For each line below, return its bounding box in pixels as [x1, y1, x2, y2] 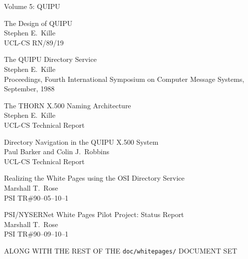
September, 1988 [4, 83, 55, 94]
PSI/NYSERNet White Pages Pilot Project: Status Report [4, 209, 184, 220]
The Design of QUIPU [4, 17, 72, 28]
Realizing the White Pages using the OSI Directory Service [4, 173, 185, 183]
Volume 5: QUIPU [4, 1, 60, 11]
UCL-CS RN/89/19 [4, 37, 64, 47]
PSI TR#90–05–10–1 [4, 192, 69, 203]
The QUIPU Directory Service [4, 54, 97, 64]
